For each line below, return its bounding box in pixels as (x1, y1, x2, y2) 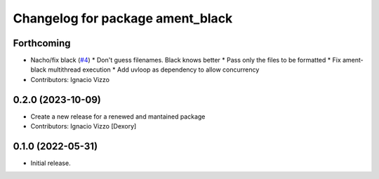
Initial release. (30, 159, 71, 168)
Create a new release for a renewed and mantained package (30, 112, 206, 121)
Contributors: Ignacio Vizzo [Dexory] (30, 122, 137, 131)
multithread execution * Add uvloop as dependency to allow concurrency (48, 65, 260, 74)
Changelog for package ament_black (13, 11, 233, 26)
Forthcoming (13, 37, 71, 49)
